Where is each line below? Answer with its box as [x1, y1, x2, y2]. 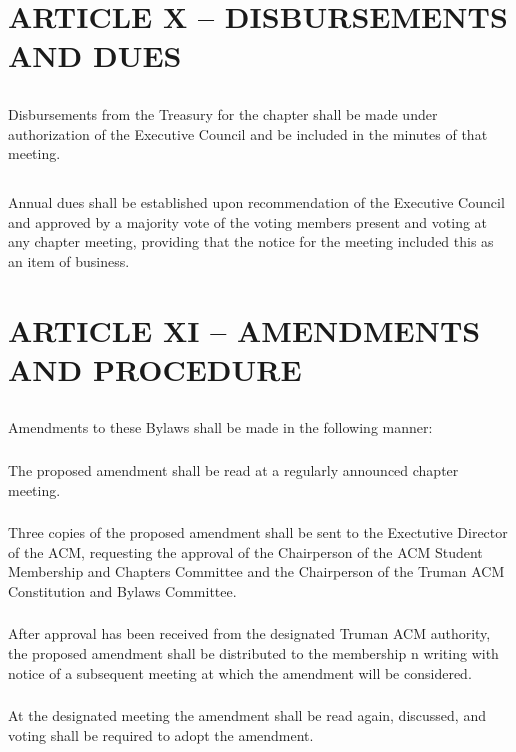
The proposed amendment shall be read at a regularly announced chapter [8, 459, 459, 480]
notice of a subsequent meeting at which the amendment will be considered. [8, 662, 472, 683]
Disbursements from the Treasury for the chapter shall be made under [8, 103, 438, 124]
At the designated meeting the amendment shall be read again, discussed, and [8, 705, 486, 726]
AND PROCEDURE [8, 348, 302, 389]
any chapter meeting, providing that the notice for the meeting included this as [8, 231, 494, 252]
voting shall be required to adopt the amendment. [8, 724, 314, 745]
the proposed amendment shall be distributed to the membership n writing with [8, 642, 499, 663]
